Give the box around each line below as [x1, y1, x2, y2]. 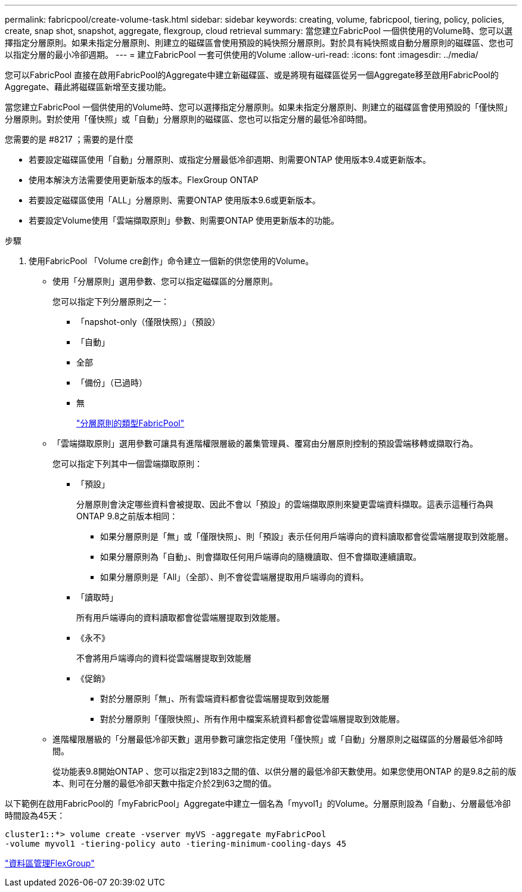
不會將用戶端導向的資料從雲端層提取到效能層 [76, 653, 251, 663]
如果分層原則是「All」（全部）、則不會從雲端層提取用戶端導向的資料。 [100, 572, 369, 582]
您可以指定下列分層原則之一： [52, 296, 169, 306]
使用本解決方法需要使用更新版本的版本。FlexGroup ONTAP [29, 175, 259, 185]
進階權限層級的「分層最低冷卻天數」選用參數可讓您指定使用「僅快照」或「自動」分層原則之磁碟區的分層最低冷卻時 [52, 734, 503, 744]
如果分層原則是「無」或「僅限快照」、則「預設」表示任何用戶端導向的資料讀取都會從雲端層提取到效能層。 [100, 531, 513, 541]
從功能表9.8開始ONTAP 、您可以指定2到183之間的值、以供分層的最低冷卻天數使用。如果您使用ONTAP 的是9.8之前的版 [52, 766, 517, 776]
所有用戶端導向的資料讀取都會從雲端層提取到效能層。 [76, 612, 285, 622]
